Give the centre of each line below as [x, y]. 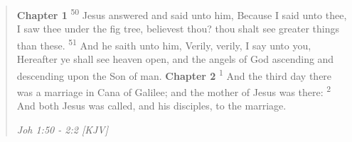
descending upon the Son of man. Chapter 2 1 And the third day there [174, 74]
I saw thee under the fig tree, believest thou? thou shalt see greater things [178, 29]
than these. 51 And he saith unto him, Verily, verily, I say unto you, [164, 44]
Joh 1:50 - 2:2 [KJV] [62, 129]
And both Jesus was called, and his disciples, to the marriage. [151, 106]
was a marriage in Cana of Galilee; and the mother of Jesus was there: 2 [174, 90]
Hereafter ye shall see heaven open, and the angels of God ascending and [175, 59]
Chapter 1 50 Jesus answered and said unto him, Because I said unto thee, [182, 14]
